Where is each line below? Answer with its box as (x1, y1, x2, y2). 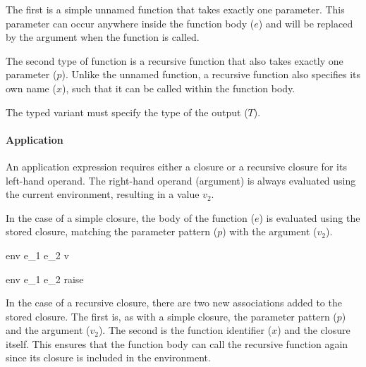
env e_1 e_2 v (6, 247, 69, 262)
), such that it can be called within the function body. (61, 80, 295, 95)
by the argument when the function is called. (6, 30, 200, 44)
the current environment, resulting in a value (6, 187, 200, 201)
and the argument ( (6, 323, 90, 337)
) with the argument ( (222, 224, 317, 239)
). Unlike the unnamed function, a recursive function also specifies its (61, 67, 361, 82)
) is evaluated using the (259, 210, 360, 225)
